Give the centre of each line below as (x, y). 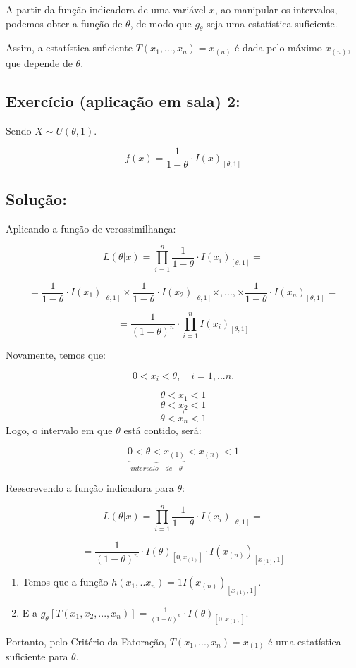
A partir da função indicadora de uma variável (106, 9)
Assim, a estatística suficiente (69, 48)
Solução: (36, 199)
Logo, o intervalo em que (59, 430)
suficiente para (37, 656)
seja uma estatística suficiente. (272, 23)
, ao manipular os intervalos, (276, 9)
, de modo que (161, 23)
